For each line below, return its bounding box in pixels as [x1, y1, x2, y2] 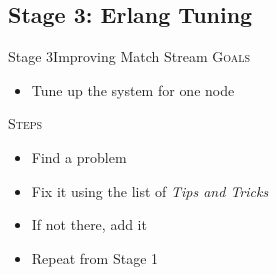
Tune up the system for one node [31, 79, 235, 100]
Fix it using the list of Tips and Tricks [31, 180, 269, 201]
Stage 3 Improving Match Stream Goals [8, 46, 251, 67]
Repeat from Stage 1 [31, 247, 159, 268]
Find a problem [31, 146, 127, 167]
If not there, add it [31, 214, 147, 235]
